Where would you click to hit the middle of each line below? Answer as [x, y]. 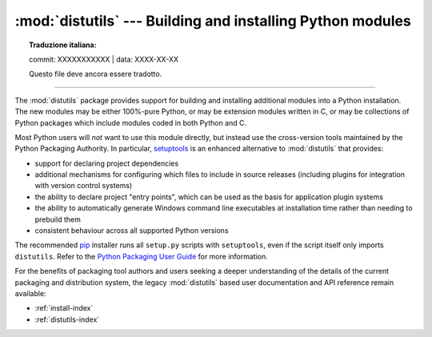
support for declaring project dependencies [107, 163]
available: [31, 293]
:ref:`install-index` [64, 308]
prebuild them [58, 219]
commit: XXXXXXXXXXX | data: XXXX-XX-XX [104, 59]
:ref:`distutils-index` [67, 319]
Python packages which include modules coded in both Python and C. [131, 122]
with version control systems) [84, 186]
